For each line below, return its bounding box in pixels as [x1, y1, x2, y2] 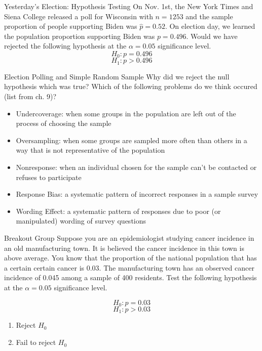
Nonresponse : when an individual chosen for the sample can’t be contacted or [16, 162, 257, 172]
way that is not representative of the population [16, 145, 165, 155]
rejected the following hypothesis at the [4, 40, 127, 51]
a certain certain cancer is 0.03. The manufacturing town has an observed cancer [4, 262, 254, 273]
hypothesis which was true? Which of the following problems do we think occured [4, 81, 257, 92]
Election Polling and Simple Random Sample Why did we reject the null [4, 71, 230, 81]
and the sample [185, 11, 233, 21]
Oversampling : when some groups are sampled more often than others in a [16, 135, 247, 145]
